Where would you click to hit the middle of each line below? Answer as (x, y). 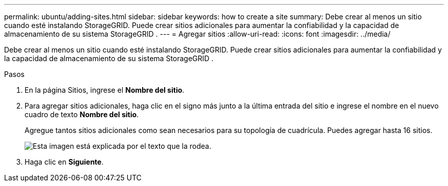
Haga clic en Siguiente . (64, 162)
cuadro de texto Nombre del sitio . (82, 114)
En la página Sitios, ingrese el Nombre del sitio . (105, 90)
